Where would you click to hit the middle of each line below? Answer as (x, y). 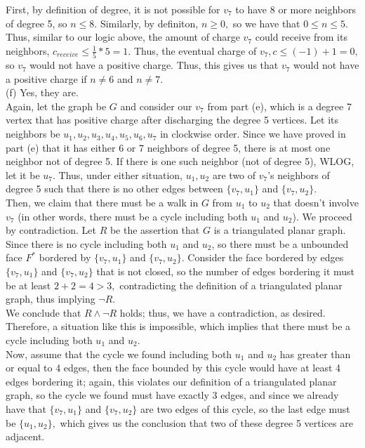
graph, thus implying (51, 299)
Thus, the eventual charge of (195, 50)
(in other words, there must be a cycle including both (133, 216)
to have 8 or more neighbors (296, 9)
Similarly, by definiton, (149, 23)
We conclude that (44, 312)
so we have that (266, 23)
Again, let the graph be (56, 106)
